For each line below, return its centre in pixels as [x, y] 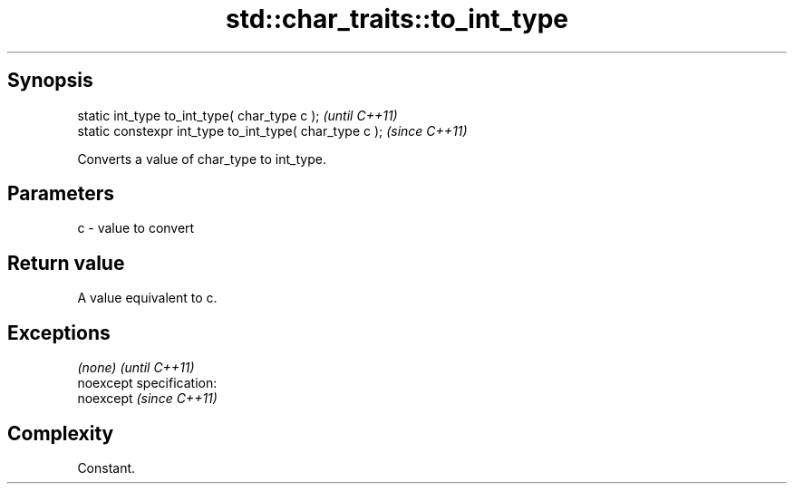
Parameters [61, 194]
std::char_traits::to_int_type [397, 19]
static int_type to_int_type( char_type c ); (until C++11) [237, 115]
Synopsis [50, 81]
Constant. [107, 467]
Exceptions [59, 332]
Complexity [61, 433]
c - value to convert [136, 228]
